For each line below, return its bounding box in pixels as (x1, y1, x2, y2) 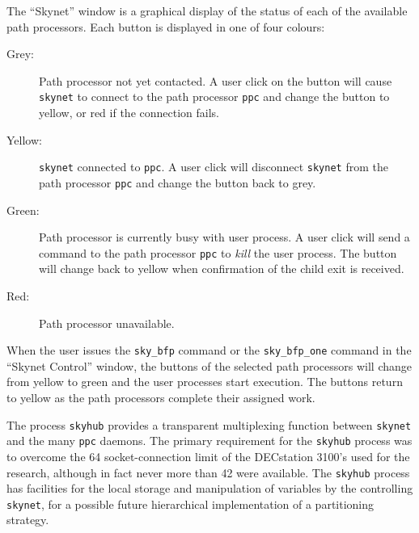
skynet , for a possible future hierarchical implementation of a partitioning (6, 495, 375, 512)
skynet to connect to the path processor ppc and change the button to (39, 88, 390, 105)
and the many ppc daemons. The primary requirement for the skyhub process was (6, 432, 413, 449)
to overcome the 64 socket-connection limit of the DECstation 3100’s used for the (6, 447, 410, 464)
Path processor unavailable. (39, 314, 175, 331)
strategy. (6, 511, 49, 528)
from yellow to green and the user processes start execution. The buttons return (6, 373, 403, 390)
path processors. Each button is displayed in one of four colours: (6, 18, 325, 35)
